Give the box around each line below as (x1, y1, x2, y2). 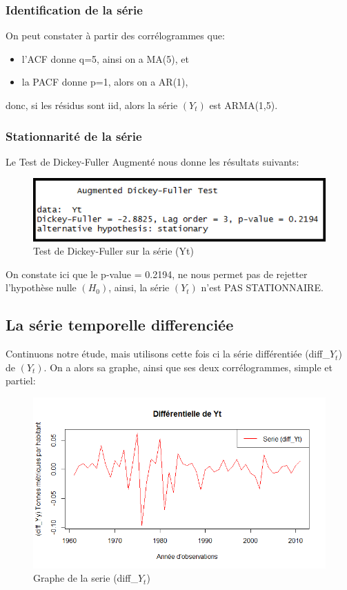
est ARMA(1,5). (209, 98, 278, 112)
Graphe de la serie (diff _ (33, 571, 138, 585)
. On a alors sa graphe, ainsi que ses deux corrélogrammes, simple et (43, 360, 333, 374)
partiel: (6, 373, 36, 388)
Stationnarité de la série (6, 127, 142, 144)
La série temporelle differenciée (6, 314, 234, 335)
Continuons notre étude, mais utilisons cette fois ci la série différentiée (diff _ (6, 346, 330, 361)
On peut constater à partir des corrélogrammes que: (6, 28, 225, 43)
